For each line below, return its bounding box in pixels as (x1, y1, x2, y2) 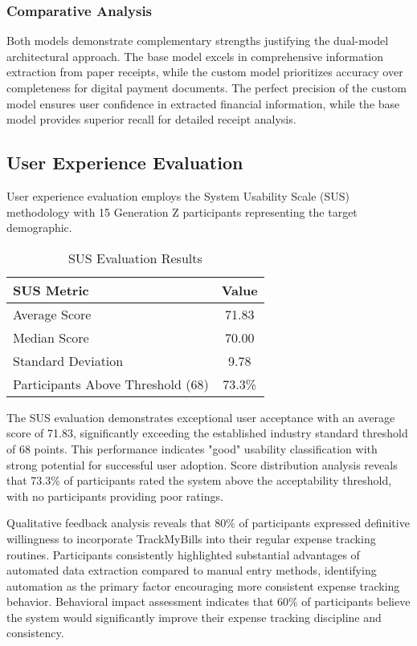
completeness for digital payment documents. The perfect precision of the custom (6, 79, 407, 95)
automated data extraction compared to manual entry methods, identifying (6, 562, 377, 579)
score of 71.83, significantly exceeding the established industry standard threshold (6, 425, 408, 441)
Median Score (13, 327, 89, 347)
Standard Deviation (13, 351, 124, 370)
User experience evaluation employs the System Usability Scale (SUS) (6, 187, 350, 204)
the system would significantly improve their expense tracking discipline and (6, 608, 382, 625)
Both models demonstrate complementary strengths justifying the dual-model (6, 32, 389, 49)
